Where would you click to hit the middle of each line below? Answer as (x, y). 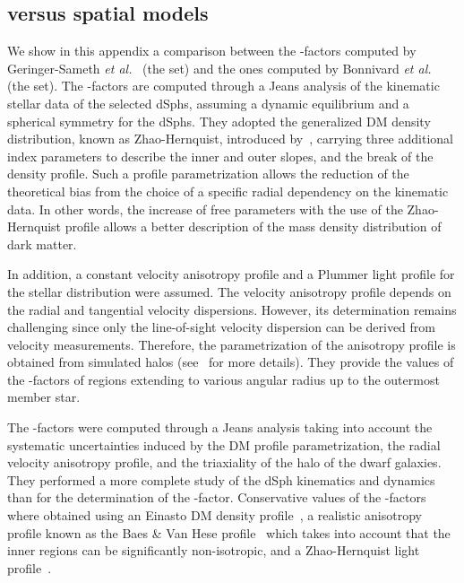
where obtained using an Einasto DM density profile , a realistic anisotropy (215, 515)
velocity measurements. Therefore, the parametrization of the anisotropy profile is (232, 344)
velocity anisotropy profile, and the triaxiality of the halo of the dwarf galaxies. (224, 462)
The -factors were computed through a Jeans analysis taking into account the (220, 427)
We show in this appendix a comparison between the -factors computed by (212, 51)
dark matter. (42, 244)
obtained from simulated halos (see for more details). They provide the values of (231, 362)
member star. (44, 397)
